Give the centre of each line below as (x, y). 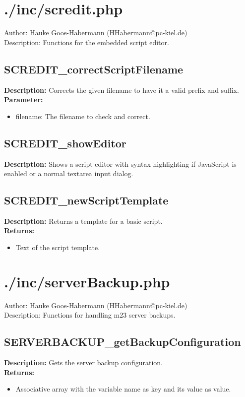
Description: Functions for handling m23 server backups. (90, 315)
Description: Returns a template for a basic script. (83, 221)
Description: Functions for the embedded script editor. (87, 42)
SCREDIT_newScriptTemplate (86, 200)
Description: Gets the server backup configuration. (83, 363)
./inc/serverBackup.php (87, 281)
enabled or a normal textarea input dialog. (69, 173)
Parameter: (24, 99)
